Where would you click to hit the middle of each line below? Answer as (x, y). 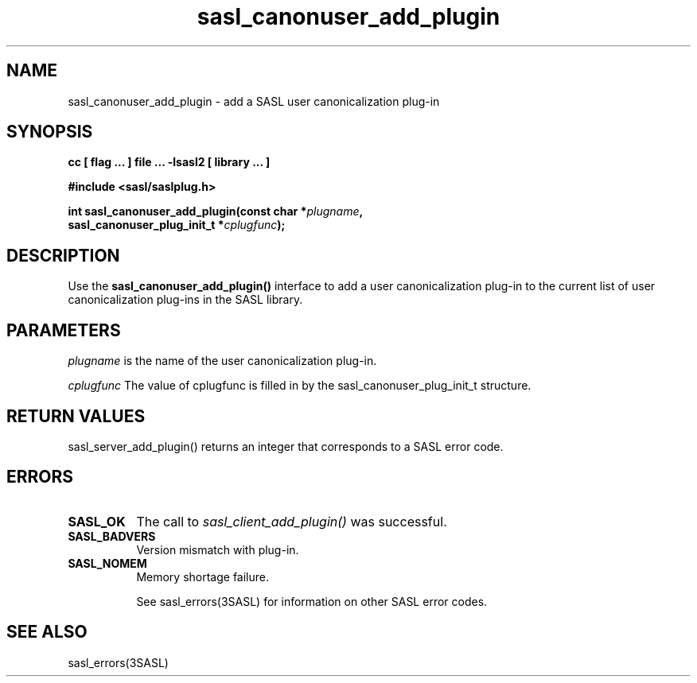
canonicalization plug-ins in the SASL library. (185, 300)
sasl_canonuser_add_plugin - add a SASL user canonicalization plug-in (254, 101)
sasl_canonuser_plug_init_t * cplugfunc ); (177, 225)
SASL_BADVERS (112, 536)
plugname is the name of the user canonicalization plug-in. (222, 361)
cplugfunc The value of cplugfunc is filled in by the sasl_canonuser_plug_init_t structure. (300, 386)
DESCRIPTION (63, 255)
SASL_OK (97, 521)
